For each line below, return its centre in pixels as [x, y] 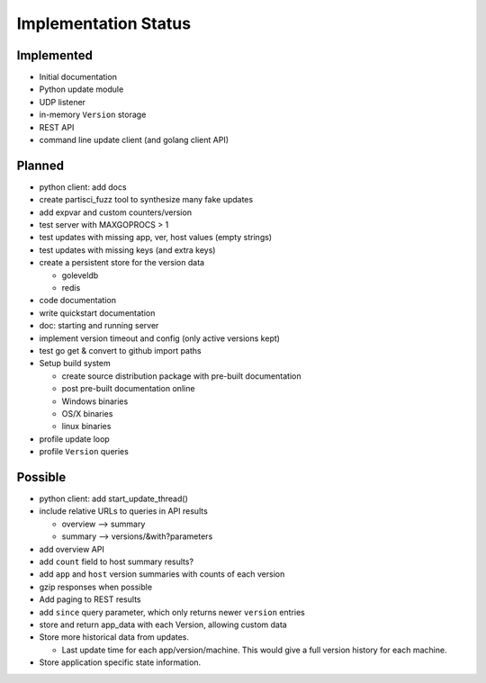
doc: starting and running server [99, 326]
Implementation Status [104, 23]
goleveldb [80, 275]
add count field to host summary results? [116, 562]
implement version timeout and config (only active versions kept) [160, 338]
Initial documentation [78, 77]
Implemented [55, 55]
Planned [40, 165]
